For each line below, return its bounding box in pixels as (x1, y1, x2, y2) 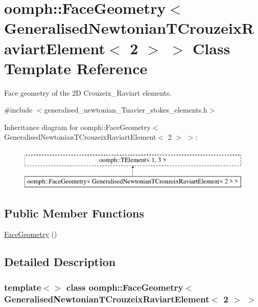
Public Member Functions (4, 205, 144, 221)
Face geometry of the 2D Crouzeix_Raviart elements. (4, 87, 172, 98)
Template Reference (4, 57, 148, 78)
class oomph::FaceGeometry (66, 280, 183, 293)
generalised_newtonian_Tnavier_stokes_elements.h (44, 104, 207, 115)
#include (4, 104, 33, 115)
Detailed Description (4, 254, 116, 270)
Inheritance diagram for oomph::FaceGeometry (4, 121, 151, 132)
